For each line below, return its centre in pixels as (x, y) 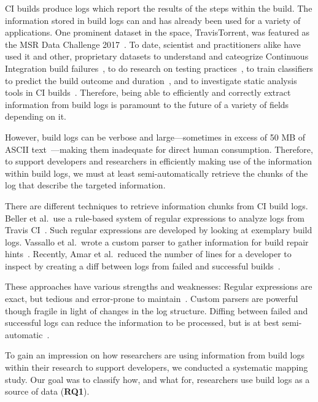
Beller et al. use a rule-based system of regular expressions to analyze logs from (155, 218)
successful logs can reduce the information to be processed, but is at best (142, 323)
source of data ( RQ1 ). (47, 391)
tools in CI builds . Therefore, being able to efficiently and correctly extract (148, 92)
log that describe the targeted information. (85, 185)
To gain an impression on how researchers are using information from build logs (155, 355)
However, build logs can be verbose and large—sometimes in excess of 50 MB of (155, 137)
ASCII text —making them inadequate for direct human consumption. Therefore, (159, 149)
